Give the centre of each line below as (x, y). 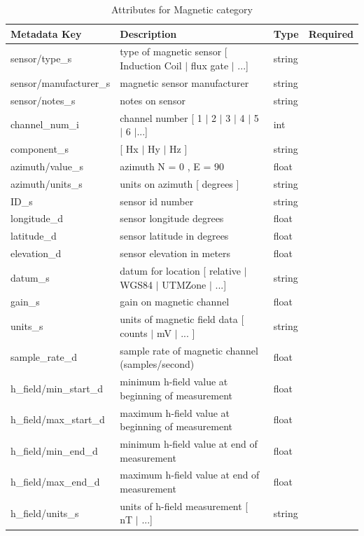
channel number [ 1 (161, 117)
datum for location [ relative (181, 270)
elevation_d (36, 253)
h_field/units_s (45, 513)
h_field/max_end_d (55, 482)
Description (148, 33)
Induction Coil (151, 66)
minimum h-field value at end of (189, 443)
